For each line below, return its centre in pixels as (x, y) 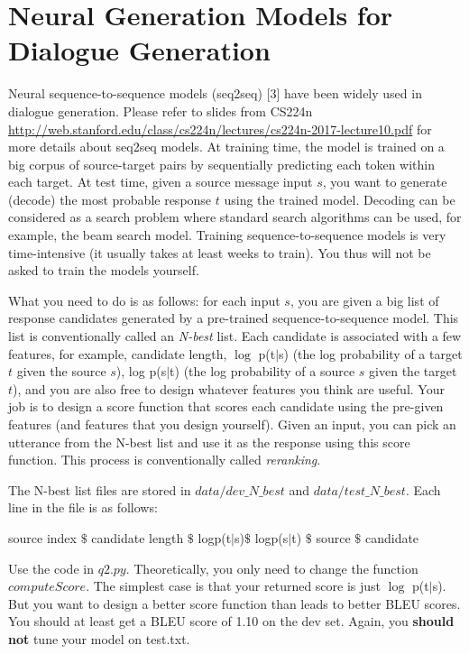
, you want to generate (385, 182)
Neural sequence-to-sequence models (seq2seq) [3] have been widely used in (215, 93)
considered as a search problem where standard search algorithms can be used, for (235, 217)
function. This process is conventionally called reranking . (165, 460)
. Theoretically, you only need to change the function (272, 568)
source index (42, 537)
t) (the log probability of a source (262, 371)
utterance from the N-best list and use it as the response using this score (209, 442)
